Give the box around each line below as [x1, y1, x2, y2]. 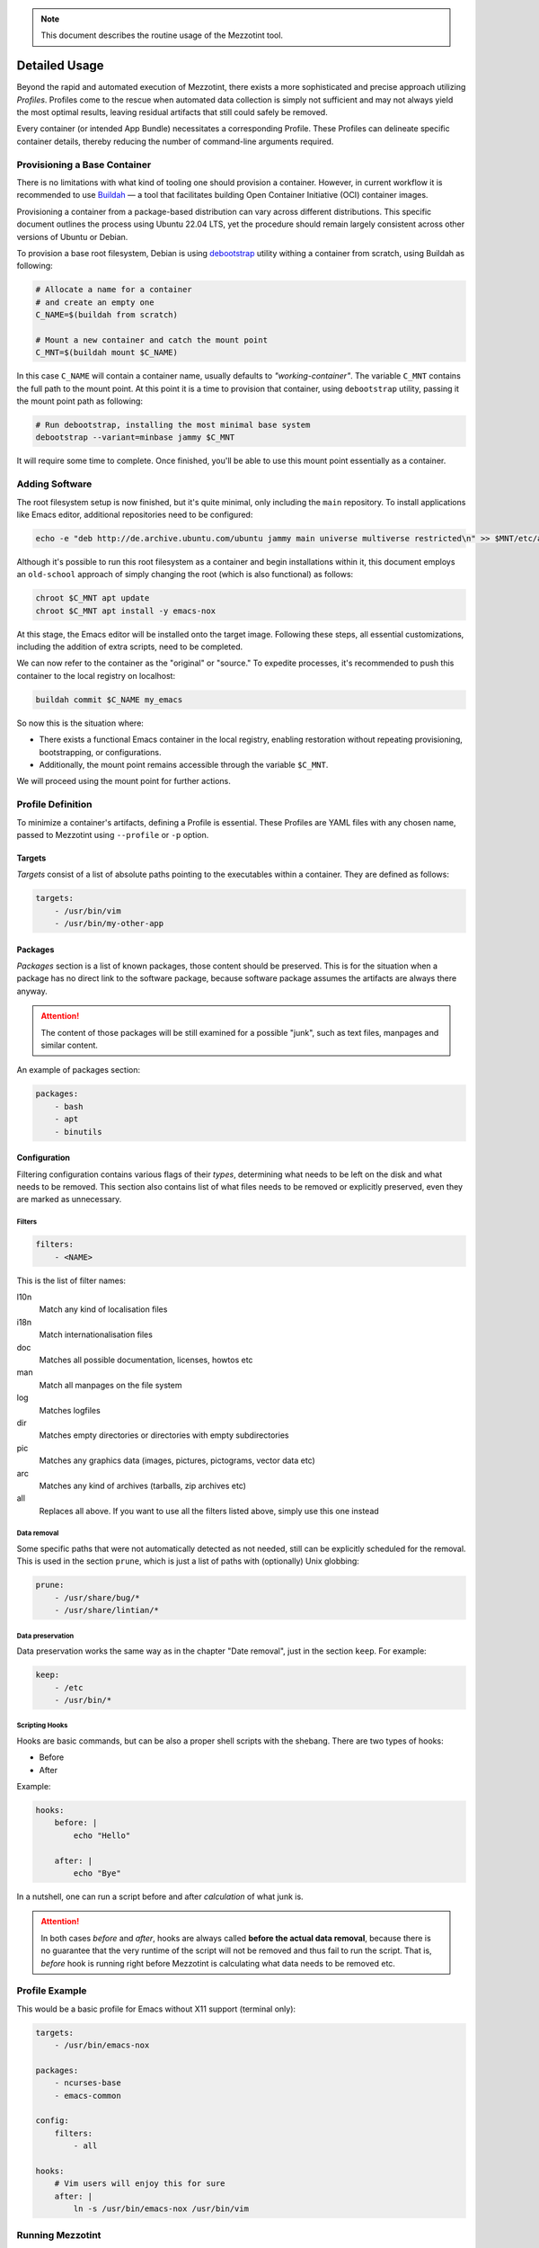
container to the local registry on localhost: [16, 670, 175, 681]
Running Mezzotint [16, 2228, 102, 2241]
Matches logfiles [39, 1405, 101, 1415]
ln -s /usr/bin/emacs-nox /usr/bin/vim [73, 2204, 249, 2214]
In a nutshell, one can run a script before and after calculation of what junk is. [16, 1891, 305, 1902]
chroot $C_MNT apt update [35, 593, 150, 603]
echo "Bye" [73, 1869, 121, 1878]
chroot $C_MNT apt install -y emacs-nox [35, 605, 216, 616]
